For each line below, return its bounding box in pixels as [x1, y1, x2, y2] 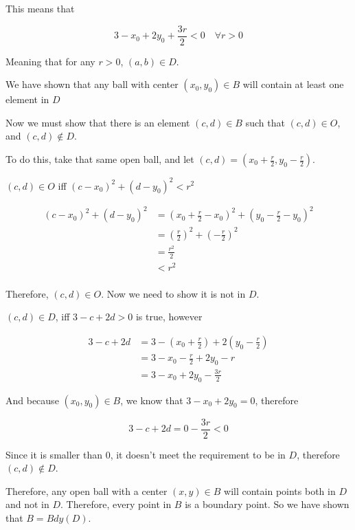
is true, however [135, 309, 203, 324]
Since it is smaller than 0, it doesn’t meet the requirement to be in [5, 447, 286, 461]
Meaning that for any [5, 54, 95, 68]
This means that [5, 1, 75, 15]
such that [245, 115, 285, 129]
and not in [5, 497, 49, 511]
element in [5, 92, 49, 107]
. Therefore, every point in [60, 497, 172, 511]
